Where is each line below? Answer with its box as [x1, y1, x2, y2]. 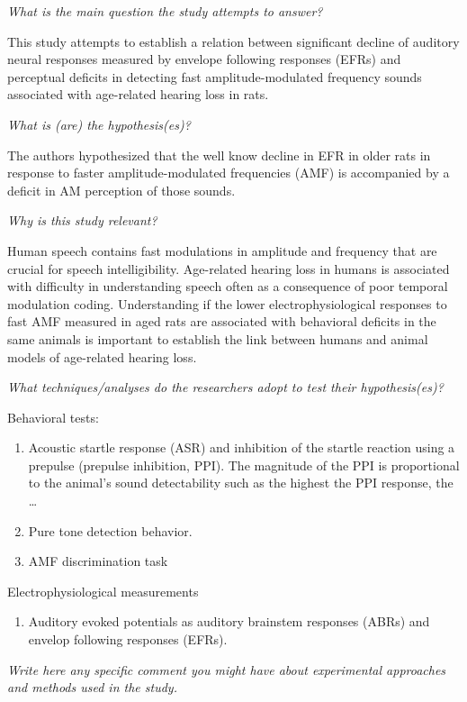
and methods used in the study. [7, 678, 177, 697]
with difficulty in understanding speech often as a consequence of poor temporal [7, 277, 448, 296]
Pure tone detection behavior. [28, 521, 193, 540]
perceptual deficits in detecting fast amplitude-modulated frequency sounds [7, 67, 422, 86]
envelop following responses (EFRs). [28, 630, 228, 649]
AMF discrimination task [28, 552, 168, 570]
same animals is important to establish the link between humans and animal [7, 329, 428, 348]
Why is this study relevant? [7, 211, 157, 230]
